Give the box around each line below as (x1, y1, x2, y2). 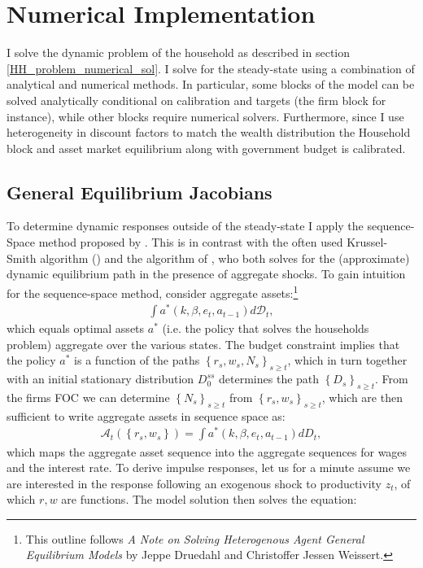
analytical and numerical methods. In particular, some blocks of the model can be (7, 76, 415, 93)
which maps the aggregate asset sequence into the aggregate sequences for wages (7, 443, 408, 460)
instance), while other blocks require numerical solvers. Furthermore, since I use (7, 107, 404, 125)
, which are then (321, 389, 403, 405)
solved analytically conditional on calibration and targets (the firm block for (7, 91, 386, 108)
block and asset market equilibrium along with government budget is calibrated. (7, 139, 406, 156)
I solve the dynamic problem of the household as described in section (7, 44, 351, 61)
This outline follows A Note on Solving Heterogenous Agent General (25, 530, 364, 547)
